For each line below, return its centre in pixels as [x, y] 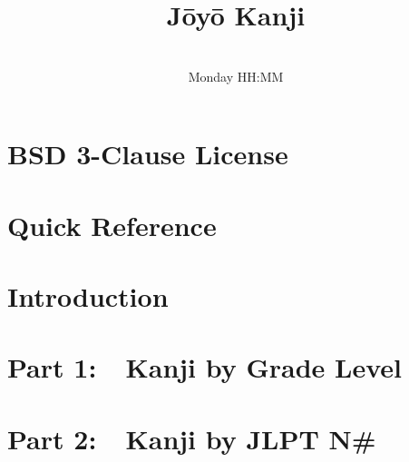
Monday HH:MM [236, 76]
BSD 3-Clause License [148, 154]
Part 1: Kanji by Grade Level [205, 367]
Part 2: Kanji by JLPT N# [192, 438]
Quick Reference [112, 225]
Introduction [88, 296]
